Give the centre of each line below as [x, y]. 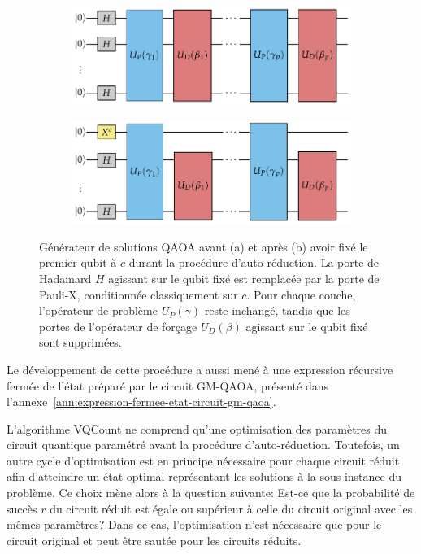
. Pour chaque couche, [301, 294]
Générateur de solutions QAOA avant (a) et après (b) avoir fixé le [204, 246]
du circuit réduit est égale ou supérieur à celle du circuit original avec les [231, 508]
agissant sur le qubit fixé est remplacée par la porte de [244, 278]
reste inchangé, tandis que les [277, 310]
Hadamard [65, 278]
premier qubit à [78, 262]
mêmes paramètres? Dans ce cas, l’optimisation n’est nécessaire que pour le [194, 524]
